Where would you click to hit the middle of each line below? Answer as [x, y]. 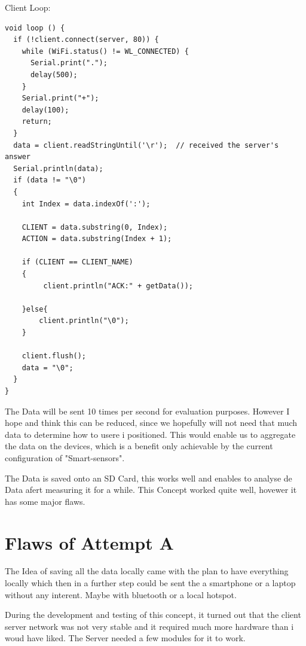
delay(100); [45, 110]
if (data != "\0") [50, 180]
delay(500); [54, 74]
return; [37, 122]
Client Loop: [28, 7]
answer [18, 157]
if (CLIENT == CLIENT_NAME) [77, 262]
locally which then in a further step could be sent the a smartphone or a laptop [150, 583]
